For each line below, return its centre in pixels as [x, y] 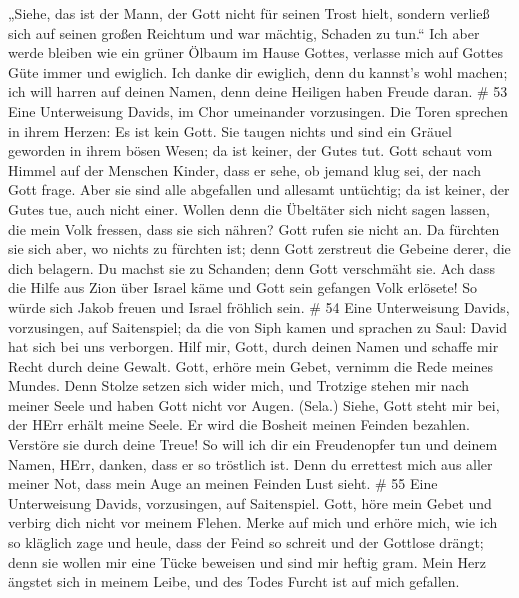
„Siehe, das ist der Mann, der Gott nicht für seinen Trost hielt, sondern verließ [249, 13]
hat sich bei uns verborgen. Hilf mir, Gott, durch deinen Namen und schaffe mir [253, 346]
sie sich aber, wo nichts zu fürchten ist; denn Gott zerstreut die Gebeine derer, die [259, 248]
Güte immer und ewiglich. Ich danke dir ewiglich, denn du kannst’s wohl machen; [258, 71]
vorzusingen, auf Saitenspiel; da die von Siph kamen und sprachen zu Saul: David [258, 326]
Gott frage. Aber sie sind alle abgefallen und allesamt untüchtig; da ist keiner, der [259, 189]
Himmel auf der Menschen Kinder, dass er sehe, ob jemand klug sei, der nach [245, 169]
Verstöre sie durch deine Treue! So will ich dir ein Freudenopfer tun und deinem [253, 444]
